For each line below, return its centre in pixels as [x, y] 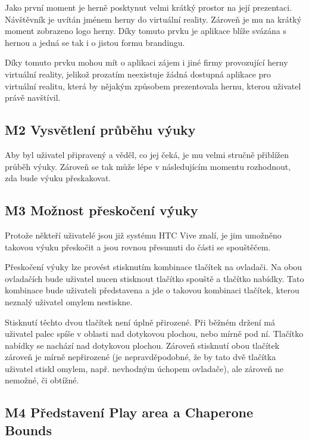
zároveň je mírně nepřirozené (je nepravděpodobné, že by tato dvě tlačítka [141, 357]
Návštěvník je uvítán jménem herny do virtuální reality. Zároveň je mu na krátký [153, 19]
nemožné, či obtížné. [42, 380]
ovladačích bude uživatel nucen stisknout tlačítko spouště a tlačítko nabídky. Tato [154, 278]
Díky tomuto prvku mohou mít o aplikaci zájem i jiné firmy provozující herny [146, 62]
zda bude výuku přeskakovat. [58, 178]
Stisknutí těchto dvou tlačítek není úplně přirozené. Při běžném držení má [140, 322]
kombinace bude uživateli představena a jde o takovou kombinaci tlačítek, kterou [152, 290]
